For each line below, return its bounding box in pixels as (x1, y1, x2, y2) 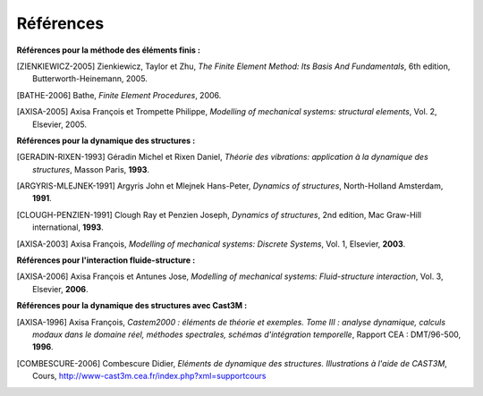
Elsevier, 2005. (32, 119, 88, 130)
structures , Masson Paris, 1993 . (32, 164, 150, 174)
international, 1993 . (32, 222, 105, 232)
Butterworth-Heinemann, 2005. (32, 73, 148, 84)
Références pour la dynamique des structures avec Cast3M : (16, 300, 248, 311)
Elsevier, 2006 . (32, 283, 89, 294)
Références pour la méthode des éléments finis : (16, 45, 201, 55)
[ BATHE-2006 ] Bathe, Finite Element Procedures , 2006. (16, 89, 222, 100)
